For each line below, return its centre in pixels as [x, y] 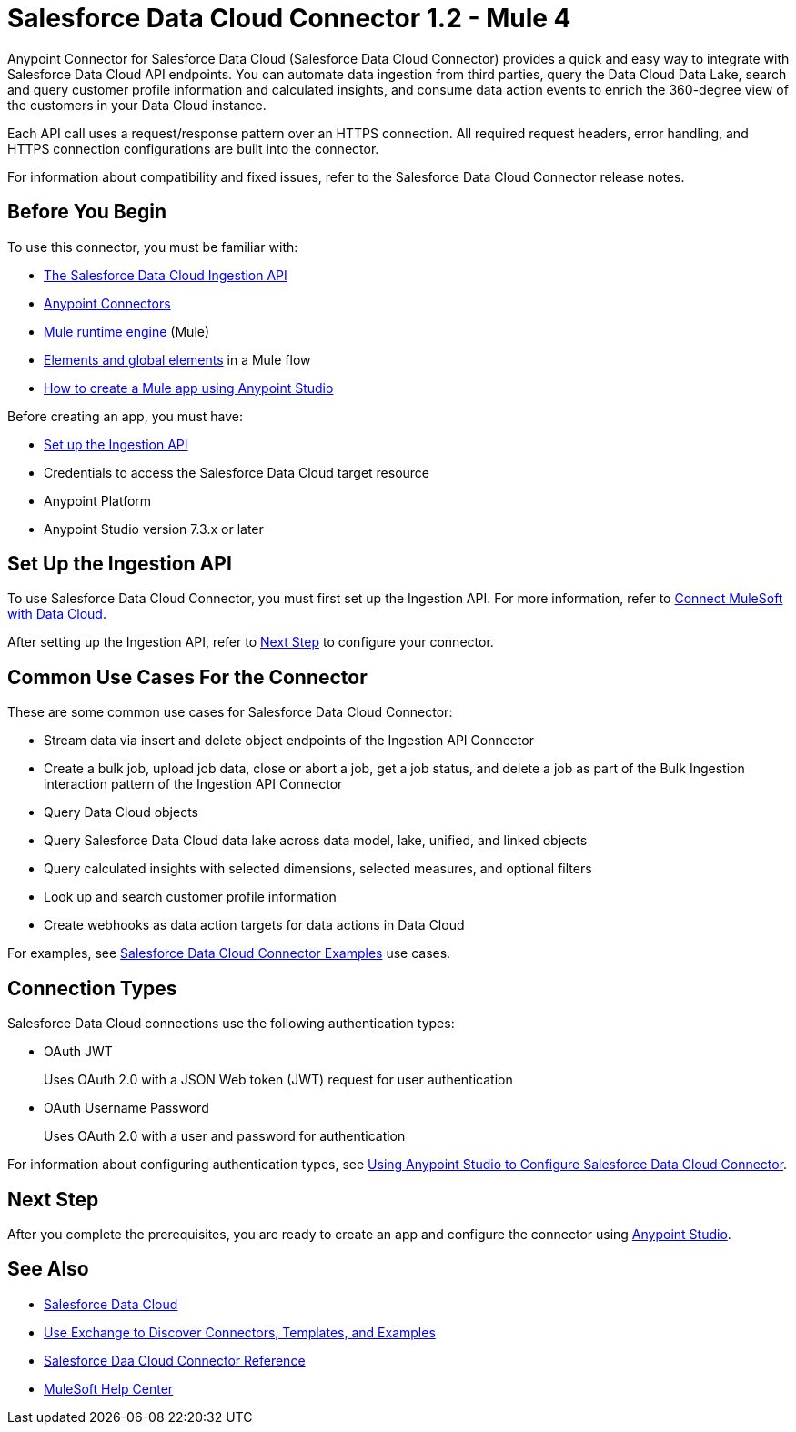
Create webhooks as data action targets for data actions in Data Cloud [254, 925]
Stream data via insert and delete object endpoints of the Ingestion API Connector [289, 741]
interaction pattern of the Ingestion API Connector [193, 784]
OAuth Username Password [126, 1108]
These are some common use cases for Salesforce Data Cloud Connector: [230, 712]
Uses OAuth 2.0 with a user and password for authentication [225, 1136]
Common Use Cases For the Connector [187, 677]
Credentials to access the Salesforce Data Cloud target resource [237, 472]
